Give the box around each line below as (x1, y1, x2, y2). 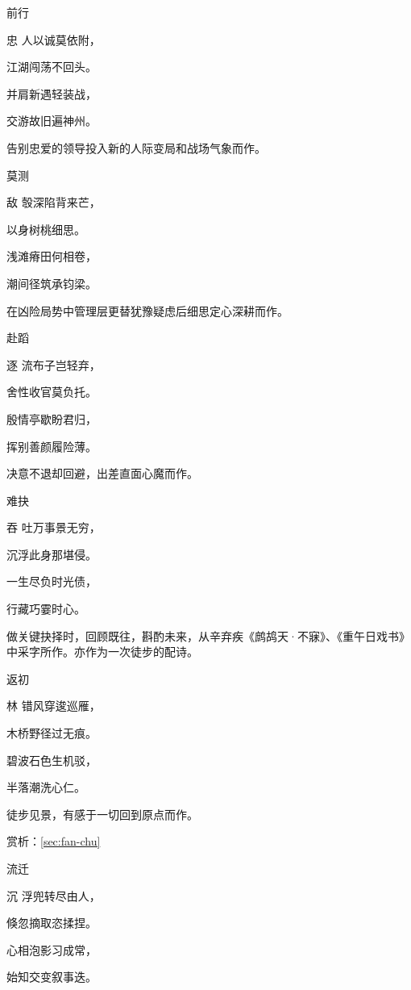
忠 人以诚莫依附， (6, 31, 101, 48)
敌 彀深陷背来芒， (6, 194, 101, 211)
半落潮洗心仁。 (6, 779, 85, 796)
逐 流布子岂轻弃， (6, 356, 101, 373)
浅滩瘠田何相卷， (6, 248, 97, 265)
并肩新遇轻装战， (6, 85, 97, 102)
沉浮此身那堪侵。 (6, 545, 97, 562)
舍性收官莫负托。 (6, 383, 97, 400)
